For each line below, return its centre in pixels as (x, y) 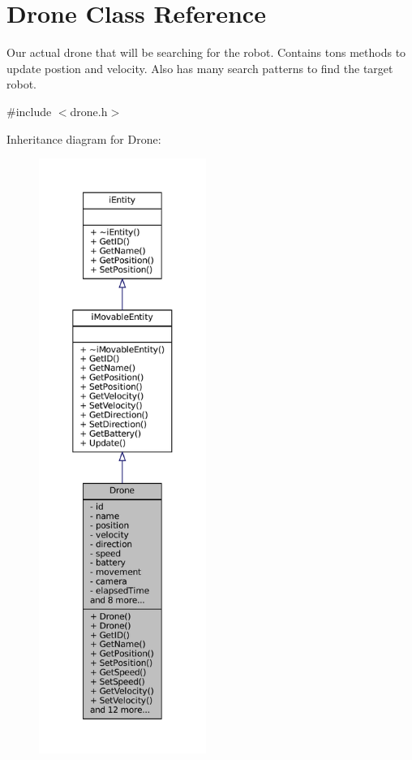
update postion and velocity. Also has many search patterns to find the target (200, 68)
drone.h (89, 111)
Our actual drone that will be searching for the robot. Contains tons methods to (206, 52)
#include (29, 111)
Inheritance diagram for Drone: (84, 138)
